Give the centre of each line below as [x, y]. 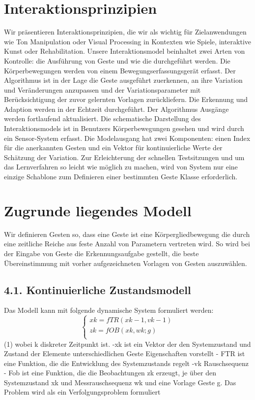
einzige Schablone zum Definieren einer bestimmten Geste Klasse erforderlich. [121, 177]
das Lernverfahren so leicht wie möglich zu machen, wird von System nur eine [121, 167]
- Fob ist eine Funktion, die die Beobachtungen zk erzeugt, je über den [110, 373]
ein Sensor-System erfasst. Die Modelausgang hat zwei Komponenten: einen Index [127, 138]
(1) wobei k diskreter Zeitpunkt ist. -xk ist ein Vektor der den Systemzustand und [127, 344]
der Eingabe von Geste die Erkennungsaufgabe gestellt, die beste [101, 253]
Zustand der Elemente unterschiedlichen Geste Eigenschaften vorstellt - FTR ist [125, 353]
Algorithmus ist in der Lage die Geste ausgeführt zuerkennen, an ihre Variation [123, 80]
